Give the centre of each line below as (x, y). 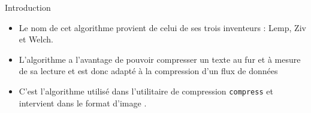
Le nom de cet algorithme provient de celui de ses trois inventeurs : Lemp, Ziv (162, 27)
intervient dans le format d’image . (83, 103)
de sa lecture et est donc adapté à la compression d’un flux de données (148, 71)
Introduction (28, 7)
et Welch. (36, 39)
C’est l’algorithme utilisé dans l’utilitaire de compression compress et (146, 91)
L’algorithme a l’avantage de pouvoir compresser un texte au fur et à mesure (160, 59)
